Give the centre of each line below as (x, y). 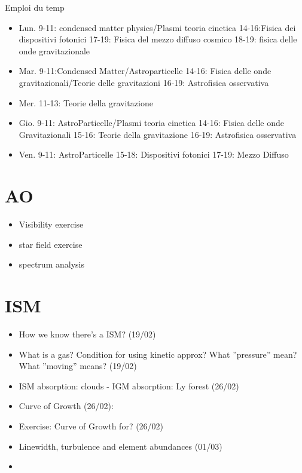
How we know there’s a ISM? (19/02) (87, 334)
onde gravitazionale (54, 50)
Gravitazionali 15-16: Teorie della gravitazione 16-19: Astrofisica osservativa (158, 134)
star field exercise (51, 244)
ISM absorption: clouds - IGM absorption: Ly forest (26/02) (129, 386)
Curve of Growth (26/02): (66, 406)
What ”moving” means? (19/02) (78, 366)
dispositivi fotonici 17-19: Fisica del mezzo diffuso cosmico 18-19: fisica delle (158, 39)
